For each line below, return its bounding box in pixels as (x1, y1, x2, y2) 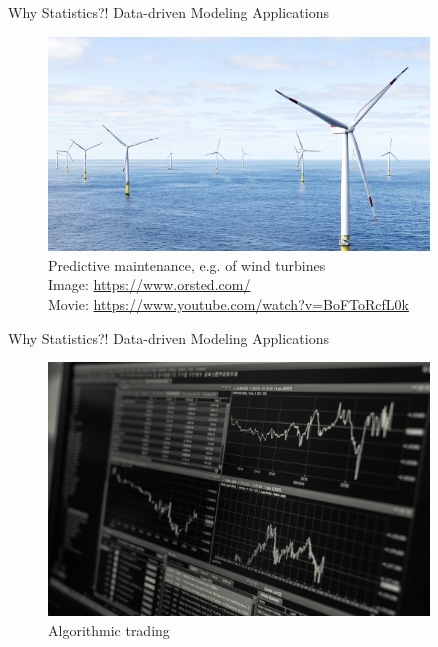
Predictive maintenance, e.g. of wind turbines (48, 254, 326, 275)
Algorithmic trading (48, 619, 170, 640)
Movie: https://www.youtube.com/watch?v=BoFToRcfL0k (48, 294, 409, 315)
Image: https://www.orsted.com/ (48, 274, 251, 295)
